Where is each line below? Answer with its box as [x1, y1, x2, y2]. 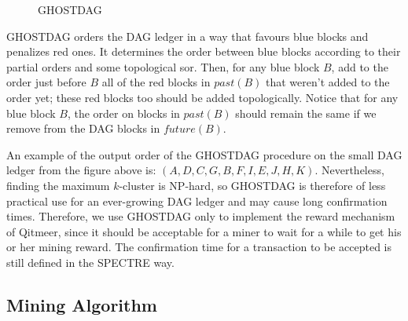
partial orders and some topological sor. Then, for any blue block [6, 58, 320, 75]
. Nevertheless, [314, 162, 384, 178]
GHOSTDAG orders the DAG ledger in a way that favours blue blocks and [6, 27, 369, 44]
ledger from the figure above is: [6, 162, 156, 178]
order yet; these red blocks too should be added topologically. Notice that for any [6, 89, 399, 105]
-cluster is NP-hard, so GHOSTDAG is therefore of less [119, 177, 386, 193]
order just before [6, 74, 86, 90]
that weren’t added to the [266, 74, 390, 90]
